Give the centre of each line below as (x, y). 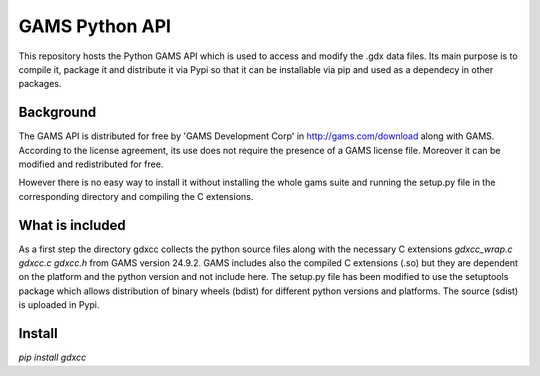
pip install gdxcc (52, 357)
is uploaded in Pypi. (59, 305)
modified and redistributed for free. (91, 164)
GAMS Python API (95, 26)
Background (57, 112)
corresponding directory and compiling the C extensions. (136, 196)
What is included (72, 225)
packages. (40, 84)
